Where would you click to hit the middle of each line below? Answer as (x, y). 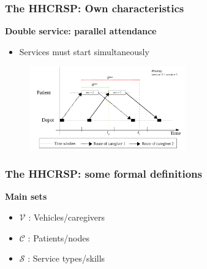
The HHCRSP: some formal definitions (104, 174)
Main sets (26, 196)
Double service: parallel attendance (81, 31)
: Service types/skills (66, 258)
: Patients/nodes (58, 237)
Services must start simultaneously (84, 51)
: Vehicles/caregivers (67, 217)
